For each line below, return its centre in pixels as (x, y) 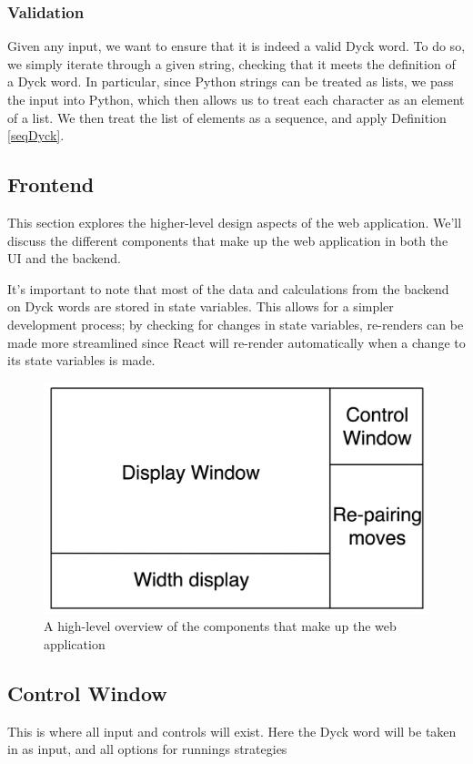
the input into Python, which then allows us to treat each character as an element (236, 99)
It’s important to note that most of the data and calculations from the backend (228, 288)
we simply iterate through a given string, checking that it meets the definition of (231, 63)
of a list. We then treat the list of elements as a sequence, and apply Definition (227, 117)
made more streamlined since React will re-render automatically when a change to (236, 342)
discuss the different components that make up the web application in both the (228, 240)
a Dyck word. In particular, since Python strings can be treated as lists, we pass (231, 81)
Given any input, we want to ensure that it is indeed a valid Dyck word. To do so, (236, 46)
